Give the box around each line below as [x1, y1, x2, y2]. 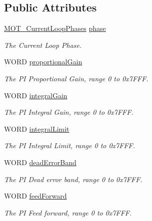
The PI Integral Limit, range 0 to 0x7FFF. [4, 140, 135, 151]
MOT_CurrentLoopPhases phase [4, 23, 106, 33]
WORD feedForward [4, 191, 67, 201]
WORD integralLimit [4, 123, 69, 134]
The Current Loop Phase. [4, 39, 82, 50]
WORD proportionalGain [4, 56, 82, 67]
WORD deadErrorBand [4, 157, 76, 167]
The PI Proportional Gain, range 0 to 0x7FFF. [4, 73, 148, 83]
